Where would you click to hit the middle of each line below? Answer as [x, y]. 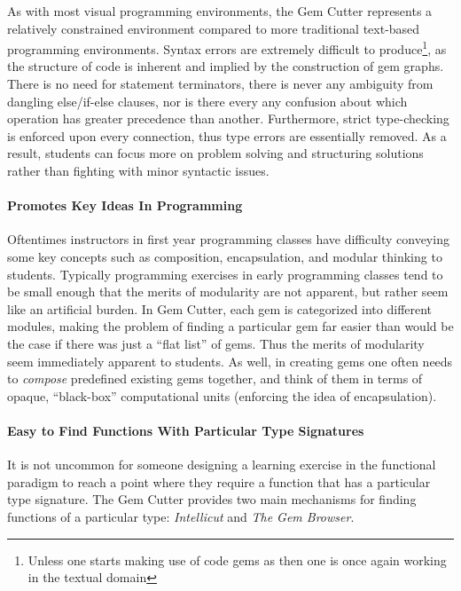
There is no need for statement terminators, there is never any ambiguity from [220, 84]
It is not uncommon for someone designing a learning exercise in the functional [222, 465]
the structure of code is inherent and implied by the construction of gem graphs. [226, 66]
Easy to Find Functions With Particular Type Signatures [186, 430]
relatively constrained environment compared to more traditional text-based [214, 28]
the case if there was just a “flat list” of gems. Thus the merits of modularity [216, 343]
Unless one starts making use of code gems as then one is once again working [237, 559]
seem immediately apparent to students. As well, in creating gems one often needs [230, 361]
